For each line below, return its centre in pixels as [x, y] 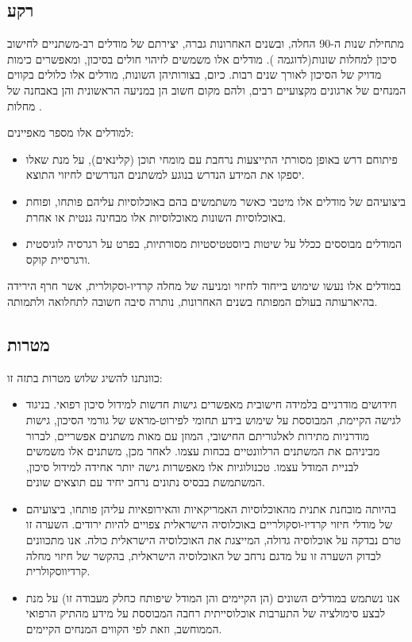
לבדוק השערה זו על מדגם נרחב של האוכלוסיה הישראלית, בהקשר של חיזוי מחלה [204, 555]
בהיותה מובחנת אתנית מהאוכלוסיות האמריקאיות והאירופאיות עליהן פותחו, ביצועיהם [211, 508]
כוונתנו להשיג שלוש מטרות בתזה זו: [85, 377]
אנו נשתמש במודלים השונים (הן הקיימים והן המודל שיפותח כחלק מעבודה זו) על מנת [213, 597]
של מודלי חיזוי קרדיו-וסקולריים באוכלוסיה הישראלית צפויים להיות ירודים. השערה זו [209, 524]
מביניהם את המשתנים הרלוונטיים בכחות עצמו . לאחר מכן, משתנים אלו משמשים [203, 451]
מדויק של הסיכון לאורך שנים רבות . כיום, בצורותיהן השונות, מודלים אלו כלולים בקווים [194, 74]
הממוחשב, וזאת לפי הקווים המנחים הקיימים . [124, 629]
